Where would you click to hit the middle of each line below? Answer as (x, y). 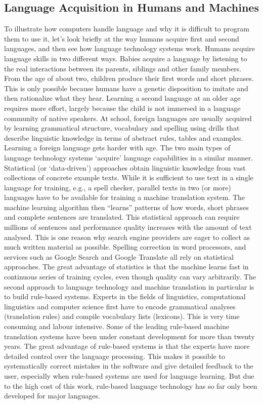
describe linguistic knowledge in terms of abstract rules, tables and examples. (124, 137)
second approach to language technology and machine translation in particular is (129, 286)
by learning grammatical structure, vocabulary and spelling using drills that (122, 128)
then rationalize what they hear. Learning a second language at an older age (122, 98)
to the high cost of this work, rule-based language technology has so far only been (131, 386)
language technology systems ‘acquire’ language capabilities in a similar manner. (129, 157)
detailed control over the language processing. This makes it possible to (115, 356)
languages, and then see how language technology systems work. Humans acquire (129, 48)
